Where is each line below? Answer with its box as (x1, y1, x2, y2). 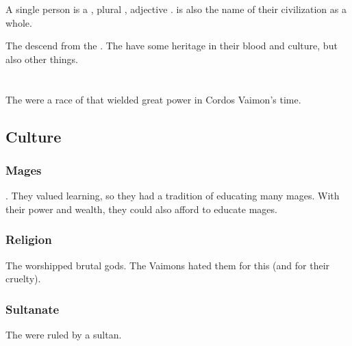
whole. (5, 15, 32, 29)
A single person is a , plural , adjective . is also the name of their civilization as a (5, 2, 347, 16)
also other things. (5, 51, 78, 66)
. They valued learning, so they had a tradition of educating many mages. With (5, 188, 340, 203)
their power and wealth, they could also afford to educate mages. (5, 201, 277, 216)
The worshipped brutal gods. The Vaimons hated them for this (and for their (5, 258, 330, 272)
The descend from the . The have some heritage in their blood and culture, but (5, 38, 338, 53)
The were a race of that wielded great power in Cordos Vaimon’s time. (5, 92, 301, 106)
